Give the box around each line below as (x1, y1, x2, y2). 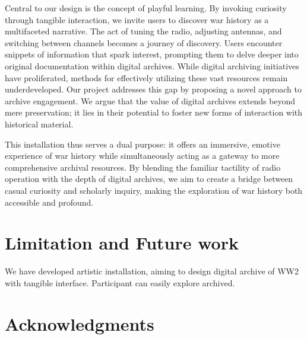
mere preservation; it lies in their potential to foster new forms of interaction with (5, 106, 303, 119)
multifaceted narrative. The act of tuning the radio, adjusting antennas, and (5, 25, 282, 37)
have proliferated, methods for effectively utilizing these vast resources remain (5, 71, 288, 84)
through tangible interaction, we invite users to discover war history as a (5, 13, 269, 25)
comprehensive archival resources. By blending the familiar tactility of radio (5, 161, 281, 173)
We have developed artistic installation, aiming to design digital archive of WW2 (5, 265, 299, 277)
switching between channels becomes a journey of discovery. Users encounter (5, 36, 283, 49)
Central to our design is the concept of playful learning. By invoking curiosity (5, 2, 287, 14)
